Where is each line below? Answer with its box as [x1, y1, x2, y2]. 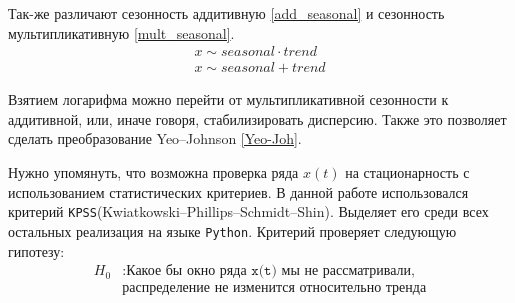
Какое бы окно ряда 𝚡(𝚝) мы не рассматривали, [126, 264, 415, 279]
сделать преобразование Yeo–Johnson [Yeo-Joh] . [8, 128, 302, 149]
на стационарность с [345, 162, 470, 183]
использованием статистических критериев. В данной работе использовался [8, 181, 469, 202]
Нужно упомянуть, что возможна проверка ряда [8, 162, 299, 183]
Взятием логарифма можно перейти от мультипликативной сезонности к [8, 89, 449, 110]
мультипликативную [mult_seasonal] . [8, 22, 235, 43]
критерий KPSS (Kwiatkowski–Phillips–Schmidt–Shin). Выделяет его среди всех [8, 201, 489, 222]
